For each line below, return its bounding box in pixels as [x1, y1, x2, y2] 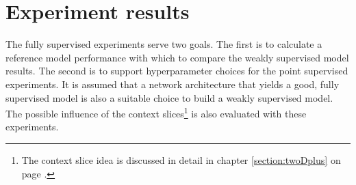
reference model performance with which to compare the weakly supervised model [5, 50, 349, 64]
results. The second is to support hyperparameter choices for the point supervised [5, 63, 348, 78]
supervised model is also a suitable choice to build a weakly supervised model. [5, 90, 333, 104]
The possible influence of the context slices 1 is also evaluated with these [5, 104, 307, 120]
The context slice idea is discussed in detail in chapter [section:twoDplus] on [21, 152, 341, 167]
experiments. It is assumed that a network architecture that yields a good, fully [5, 76, 340, 91]
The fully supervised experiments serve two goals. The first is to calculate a [5, 37, 322, 51]
